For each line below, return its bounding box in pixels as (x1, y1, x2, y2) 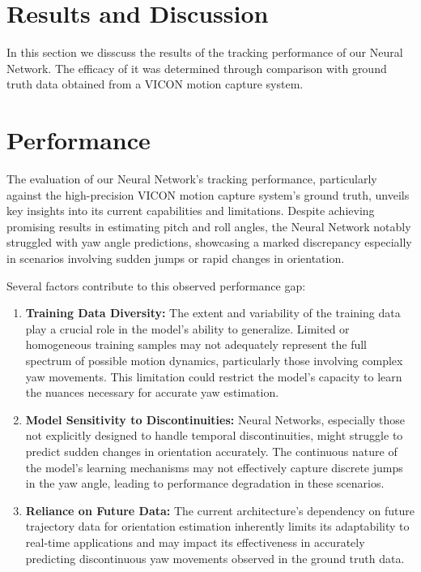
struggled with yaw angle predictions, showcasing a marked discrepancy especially (6, 234, 412, 251)
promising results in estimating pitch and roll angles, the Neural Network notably (6, 217, 411, 234)
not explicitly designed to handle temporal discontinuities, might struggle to (25, 427, 403, 444)
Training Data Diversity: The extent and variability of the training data (25, 304, 401, 321)
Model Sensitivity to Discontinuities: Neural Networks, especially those (25, 411, 405, 428)
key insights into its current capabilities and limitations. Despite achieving (6, 202, 375, 219)
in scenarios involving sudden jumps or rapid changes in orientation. (6, 250, 345, 266)
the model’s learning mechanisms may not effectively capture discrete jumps (25, 458, 403, 475)
